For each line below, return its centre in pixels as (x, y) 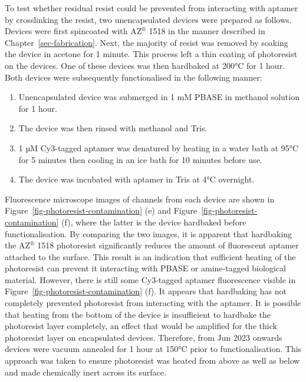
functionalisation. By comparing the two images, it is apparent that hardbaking (149, 233)
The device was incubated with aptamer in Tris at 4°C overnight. (136, 179)
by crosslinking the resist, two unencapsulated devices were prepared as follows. (148, 19)
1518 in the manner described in (207, 31)
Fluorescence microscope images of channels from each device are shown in (140, 199)
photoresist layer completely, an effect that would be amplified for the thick (141, 326)
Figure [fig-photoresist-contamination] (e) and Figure (101, 210)
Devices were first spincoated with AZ (73, 31)
